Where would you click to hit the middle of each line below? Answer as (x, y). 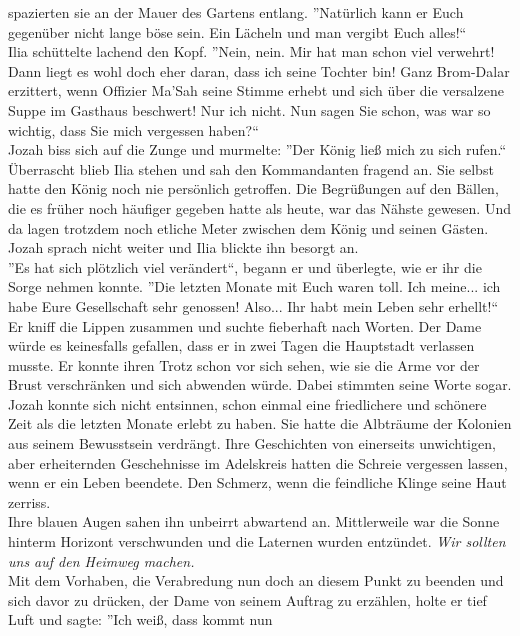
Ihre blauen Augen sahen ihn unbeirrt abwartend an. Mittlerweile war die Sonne (254, 521)
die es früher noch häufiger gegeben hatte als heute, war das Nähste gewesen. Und (259, 207)
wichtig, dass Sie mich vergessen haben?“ (133, 129)
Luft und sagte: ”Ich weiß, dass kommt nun (140, 619)
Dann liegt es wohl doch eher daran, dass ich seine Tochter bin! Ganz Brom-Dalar (259, 70)
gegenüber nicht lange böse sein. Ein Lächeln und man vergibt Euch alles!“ (237, 31)
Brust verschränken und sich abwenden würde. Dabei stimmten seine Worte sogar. (260, 384)
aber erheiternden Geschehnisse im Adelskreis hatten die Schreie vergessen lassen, (258, 462)
